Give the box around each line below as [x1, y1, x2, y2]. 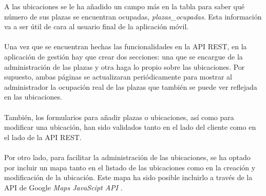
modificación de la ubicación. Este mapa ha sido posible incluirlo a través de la [4, 172, 253, 183]
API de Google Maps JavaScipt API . [4, 182, 123, 192]
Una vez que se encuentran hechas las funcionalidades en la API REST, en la [4, 41, 247, 52]
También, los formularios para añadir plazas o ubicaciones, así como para [4, 111, 234, 122]
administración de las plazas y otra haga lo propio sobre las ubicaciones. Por [4, 61, 245, 72]
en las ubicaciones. [4, 91, 62, 102]
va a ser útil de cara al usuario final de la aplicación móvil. [4, 21, 189, 32]
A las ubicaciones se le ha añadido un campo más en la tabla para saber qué [4, 1, 244, 11]
